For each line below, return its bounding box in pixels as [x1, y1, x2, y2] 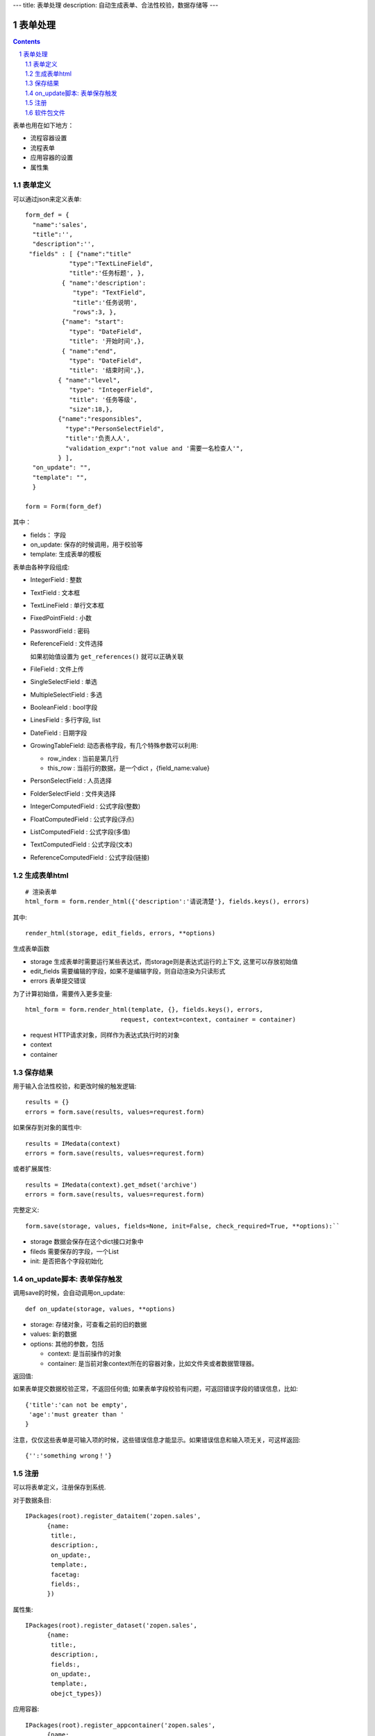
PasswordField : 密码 [30, 626, 90, 635]
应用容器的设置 [30, 153, 73, 162]
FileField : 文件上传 [30, 665, 84, 673]
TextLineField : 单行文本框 [30, 601, 104, 609]
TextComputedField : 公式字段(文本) [30, 840, 133, 849]
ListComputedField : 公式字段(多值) [30, 828, 131, 836]
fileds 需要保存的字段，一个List [30, 1247, 119, 1255]
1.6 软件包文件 [25, 108, 65, 117]
